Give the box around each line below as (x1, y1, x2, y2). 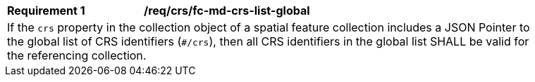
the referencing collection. (7, 48, 147, 62)
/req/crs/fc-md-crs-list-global (144, 4, 310, 18)
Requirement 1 (7, 4, 85, 18)
